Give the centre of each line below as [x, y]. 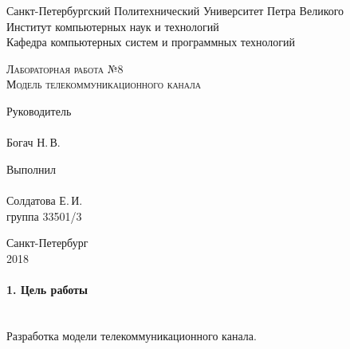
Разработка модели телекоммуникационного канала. [132, 335]
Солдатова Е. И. [45, 200]
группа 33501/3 [44, 216]
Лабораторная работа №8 [65, 68]
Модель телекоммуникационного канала [104, 84]
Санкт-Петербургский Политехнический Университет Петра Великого [175, 10]
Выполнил [31, 169]
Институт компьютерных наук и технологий [113, 26]
